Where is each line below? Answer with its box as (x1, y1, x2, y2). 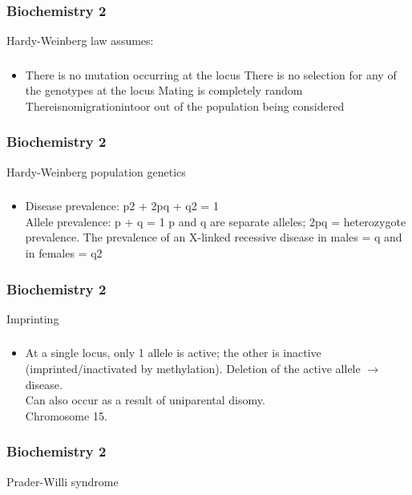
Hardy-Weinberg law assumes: (6, 32, 154, 49)
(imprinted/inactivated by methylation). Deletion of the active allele (25, 359, 361, 376)
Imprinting (6, 310, 59, 327)
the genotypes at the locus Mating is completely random (25, 82, 303, 99)
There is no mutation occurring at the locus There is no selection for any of (25, 66, 397, 83)
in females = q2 (25, 245, 103, 262)
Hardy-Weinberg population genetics (6, 163, 186, 180)
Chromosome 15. (25, 407, 107, 424)
